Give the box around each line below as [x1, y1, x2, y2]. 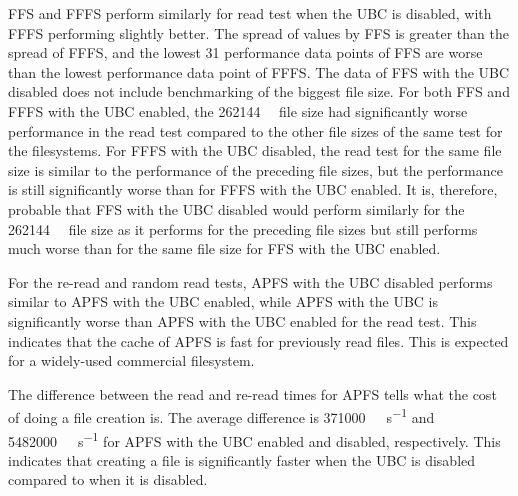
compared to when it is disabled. [8, 469, 208, 490]
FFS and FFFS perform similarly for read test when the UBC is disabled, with [8, 3, 492, 23]
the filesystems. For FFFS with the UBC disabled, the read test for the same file [8, 140, 502, 161]
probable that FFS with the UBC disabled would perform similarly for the [8, 198, 465, 219]
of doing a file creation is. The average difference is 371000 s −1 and [8, 404, 435, 427]
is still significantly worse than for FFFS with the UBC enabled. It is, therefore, [8, 179, 498, 200]
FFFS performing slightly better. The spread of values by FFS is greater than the [8, 22, 509, 43]
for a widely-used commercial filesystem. [8, 350, 255, 371]
